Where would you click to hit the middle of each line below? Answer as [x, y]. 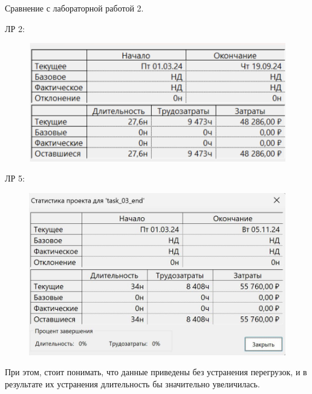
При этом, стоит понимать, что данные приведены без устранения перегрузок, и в [156, 372]
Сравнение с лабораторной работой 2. [74, 8]
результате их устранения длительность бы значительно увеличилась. [132, 383]
